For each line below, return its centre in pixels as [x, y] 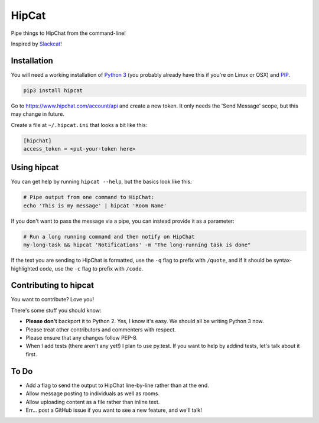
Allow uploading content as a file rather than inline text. [93, 402]
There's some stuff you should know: [56, 310]
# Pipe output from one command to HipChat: [89, 197]
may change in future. [38, 114]
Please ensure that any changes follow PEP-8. [82, 338]
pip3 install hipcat [53, 90]
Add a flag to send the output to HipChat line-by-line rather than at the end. [117, 385]
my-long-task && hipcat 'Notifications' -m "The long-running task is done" [137, 245]
